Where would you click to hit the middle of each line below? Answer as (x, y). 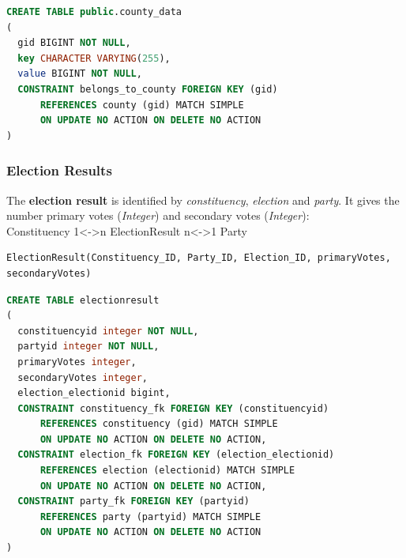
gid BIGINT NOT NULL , (74, 43)
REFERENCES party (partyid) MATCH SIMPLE (150, 517)
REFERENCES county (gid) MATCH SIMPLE (142, 105)
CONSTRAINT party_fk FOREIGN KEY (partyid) (133, 501)
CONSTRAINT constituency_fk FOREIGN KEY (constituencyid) (173, 408)
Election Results (59, 170)
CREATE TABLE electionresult (83, 300)
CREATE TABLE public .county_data (94, 12)
